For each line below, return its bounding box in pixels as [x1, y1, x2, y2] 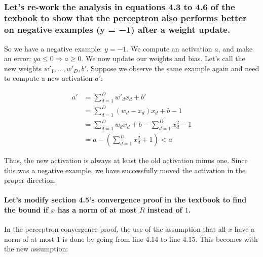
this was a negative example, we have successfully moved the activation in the [4, 165, 246, 175]
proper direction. [4, 175, 56, 185]
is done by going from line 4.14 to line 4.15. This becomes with [62, 233, 258, 244]
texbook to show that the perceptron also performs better [4, 12, 247, 24]
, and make [218, 43, 253, 54]
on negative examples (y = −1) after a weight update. [4, 23, 231, 36]
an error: [4, 53, 31, 64]
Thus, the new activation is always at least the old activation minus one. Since [4, 155, 248, 166]
